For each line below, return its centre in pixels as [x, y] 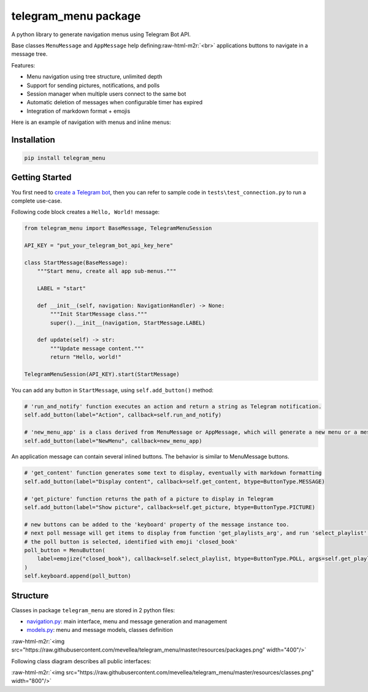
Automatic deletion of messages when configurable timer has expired [115, 102]
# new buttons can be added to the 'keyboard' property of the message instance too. [157, 524]
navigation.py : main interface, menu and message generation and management [127, 621]
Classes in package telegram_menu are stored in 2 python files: [93, 610]
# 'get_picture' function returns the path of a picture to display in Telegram [149, 499]
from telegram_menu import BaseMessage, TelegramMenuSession [118, 228]
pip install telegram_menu [65, 158]
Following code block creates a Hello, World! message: [86, 212]
